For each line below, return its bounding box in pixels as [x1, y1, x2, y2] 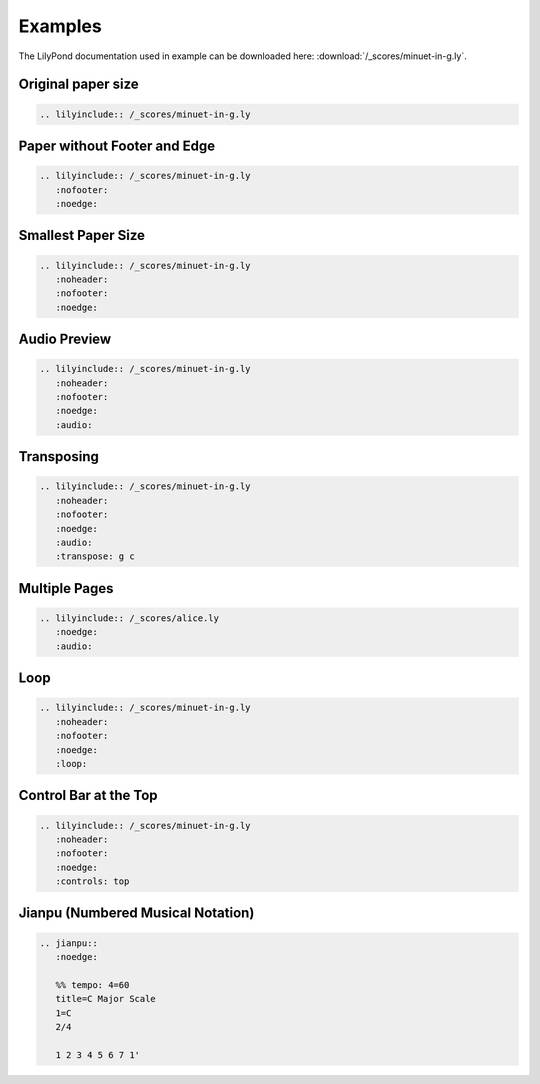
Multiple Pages [18, 580, 114, 597]
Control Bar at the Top [18, 787, 159, 804]
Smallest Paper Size [18, 227, 145, 244]
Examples [18, 15, 102, 37]
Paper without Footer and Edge [18, 137, 216, 154]
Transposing [18, 448, 100, 465]
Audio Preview [18, 331, 112, 348]
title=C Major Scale [55, 993, 157, 1005]
